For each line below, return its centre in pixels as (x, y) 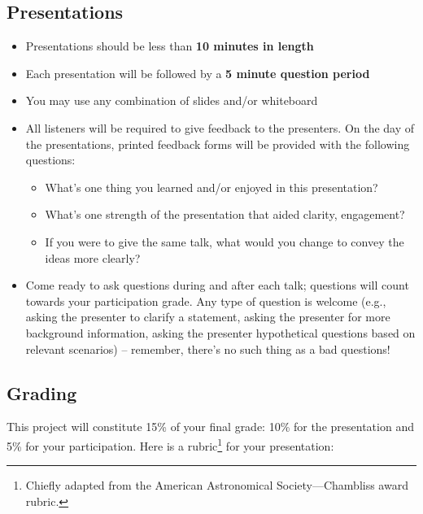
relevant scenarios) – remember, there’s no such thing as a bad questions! (208, 348)
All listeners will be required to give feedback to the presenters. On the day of (220, 127)
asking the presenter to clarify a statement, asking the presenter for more (208, 317)
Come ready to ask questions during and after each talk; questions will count (217, 285)
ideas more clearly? (93, 257)
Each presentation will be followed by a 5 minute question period (198, 73)
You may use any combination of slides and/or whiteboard (172, 100)
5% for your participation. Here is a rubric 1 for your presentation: (170, 444)
